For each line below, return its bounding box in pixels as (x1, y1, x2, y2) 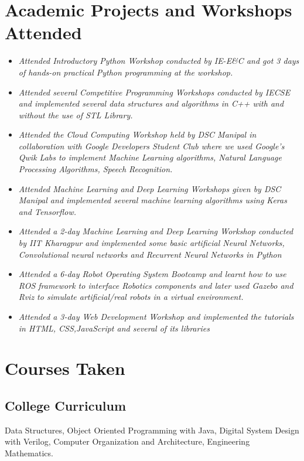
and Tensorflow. (18, 205, 77, 217)
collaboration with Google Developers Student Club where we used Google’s (18, 139, 285, 152)
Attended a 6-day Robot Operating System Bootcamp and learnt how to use (18, 268, 286, 280)
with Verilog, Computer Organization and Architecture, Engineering (5, 435, 250, 448)
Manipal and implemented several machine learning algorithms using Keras (18, 194, 287, 206)
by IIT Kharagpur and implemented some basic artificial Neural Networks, (18, 237, 285, 249)
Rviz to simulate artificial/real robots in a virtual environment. (18, 291, 244, 303)
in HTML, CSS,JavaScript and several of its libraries (18, 322, 210, 334)
